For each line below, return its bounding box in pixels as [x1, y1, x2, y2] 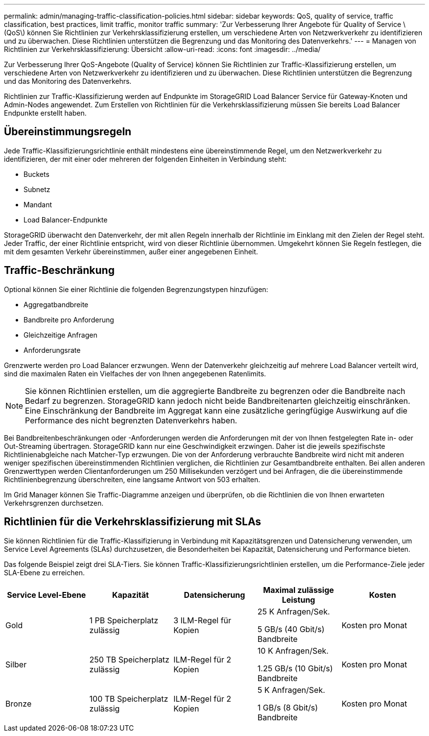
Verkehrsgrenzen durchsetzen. [4, 498, 104, 507]
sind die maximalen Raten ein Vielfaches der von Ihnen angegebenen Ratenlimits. [4, 369, 266, 378]
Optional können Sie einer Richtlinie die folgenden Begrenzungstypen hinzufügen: [4, 285, 268, 294]
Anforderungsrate [24, 345, 81, 354]
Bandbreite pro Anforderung [24, 315, 114, 324]
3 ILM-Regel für [173, 615, 232, 625]
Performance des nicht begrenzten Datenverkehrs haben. [25, 415, 238, 425]
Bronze [5, 698, 32, 709]
